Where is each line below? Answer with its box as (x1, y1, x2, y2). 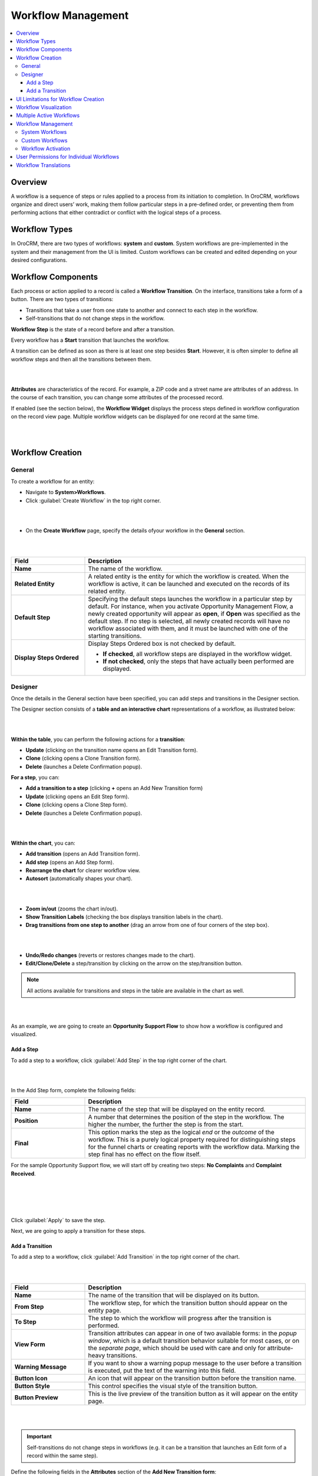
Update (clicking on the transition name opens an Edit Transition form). (25, 746, 198, 753)
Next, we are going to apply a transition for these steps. (11, 1227, 146, 1234)
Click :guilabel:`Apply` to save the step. (11, 1216, 106, 1223)
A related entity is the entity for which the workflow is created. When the (88, 573, 289, 581)
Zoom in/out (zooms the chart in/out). (25, 905, 118, 912)
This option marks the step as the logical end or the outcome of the (88, 1128, 275, 1137)
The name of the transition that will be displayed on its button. (88, 1291, 260, 1299)
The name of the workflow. (88, 564, 163, 573)
